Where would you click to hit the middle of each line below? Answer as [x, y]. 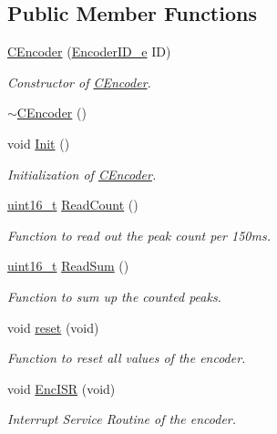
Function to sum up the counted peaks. [114, 296]
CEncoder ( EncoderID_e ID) [89, 52]
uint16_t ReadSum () [68, 266]
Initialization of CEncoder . [82, 174]
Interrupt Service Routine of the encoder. [122, 419]
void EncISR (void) [62, 388]
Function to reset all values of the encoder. [127, 358]
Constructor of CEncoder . [79, 82]
